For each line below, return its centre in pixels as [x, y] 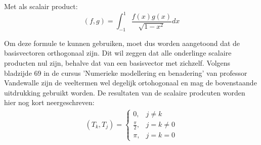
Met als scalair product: [41, 6]
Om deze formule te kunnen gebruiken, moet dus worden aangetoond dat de [122, 43]
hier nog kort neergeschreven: [49, 102]
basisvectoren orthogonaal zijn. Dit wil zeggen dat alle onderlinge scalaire [118, 53]
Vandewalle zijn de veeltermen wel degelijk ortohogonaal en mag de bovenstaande [130, 83]
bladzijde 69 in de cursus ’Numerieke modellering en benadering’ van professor [126, 72]
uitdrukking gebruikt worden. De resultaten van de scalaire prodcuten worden [125, 92]
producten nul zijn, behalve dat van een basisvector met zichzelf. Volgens [117, 63]
